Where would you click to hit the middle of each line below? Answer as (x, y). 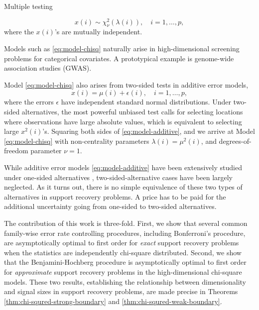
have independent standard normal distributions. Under (146, 102)
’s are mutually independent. (98, 32)
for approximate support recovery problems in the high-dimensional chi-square (123, 271)
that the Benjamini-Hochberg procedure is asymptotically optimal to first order (125, 262)
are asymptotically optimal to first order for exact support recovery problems (122, 243)
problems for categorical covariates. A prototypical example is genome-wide (119, 58)
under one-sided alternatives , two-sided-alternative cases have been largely (119, 177)
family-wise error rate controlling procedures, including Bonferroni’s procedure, (125, 233)
